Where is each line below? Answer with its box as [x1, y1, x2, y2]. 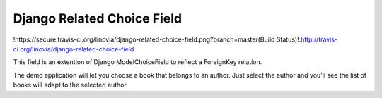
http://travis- [301, 35, 337, 44]
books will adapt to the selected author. [13, 81, 129, 90]
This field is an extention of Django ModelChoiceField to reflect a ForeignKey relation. [13, 58, 262, 66]
